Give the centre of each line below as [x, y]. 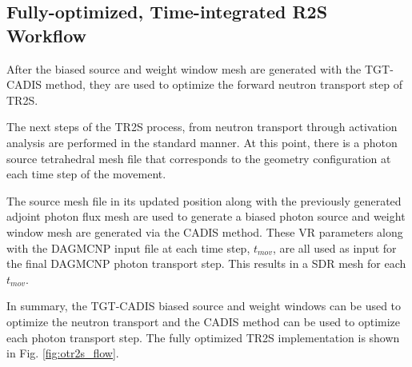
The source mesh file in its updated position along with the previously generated [204, 200]
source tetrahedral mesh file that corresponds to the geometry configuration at [199, 158]
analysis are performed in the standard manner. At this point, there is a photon [202, 142]
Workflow [47, 35]
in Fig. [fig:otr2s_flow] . [63, 353]
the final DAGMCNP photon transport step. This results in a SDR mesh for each [206, 263]
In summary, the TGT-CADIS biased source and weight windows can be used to [204, 306]
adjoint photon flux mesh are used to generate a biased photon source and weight [206, 216]
